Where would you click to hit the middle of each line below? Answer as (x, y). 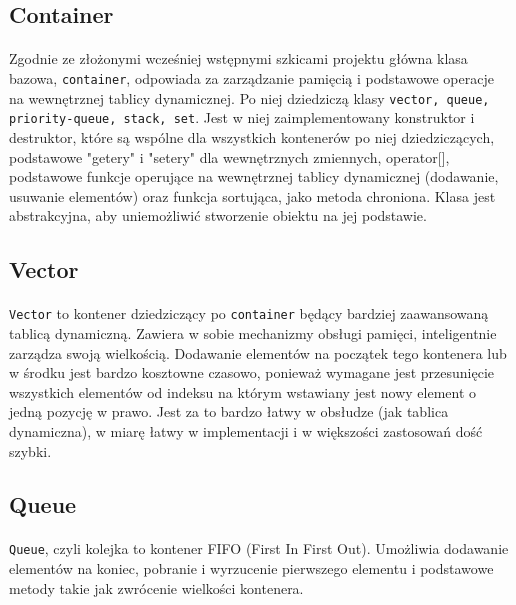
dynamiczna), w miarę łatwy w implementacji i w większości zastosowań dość (246, 430)
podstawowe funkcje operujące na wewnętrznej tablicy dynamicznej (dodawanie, (254, 176)
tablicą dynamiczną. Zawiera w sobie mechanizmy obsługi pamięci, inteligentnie (253, 332)
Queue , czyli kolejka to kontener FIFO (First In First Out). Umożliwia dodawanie (259, 548)
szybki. (30, 450)
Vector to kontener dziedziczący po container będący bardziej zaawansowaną (249, 313)
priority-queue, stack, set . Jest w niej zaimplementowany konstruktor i (242, 117)
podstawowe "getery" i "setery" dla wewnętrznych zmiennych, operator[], (229, 156)
